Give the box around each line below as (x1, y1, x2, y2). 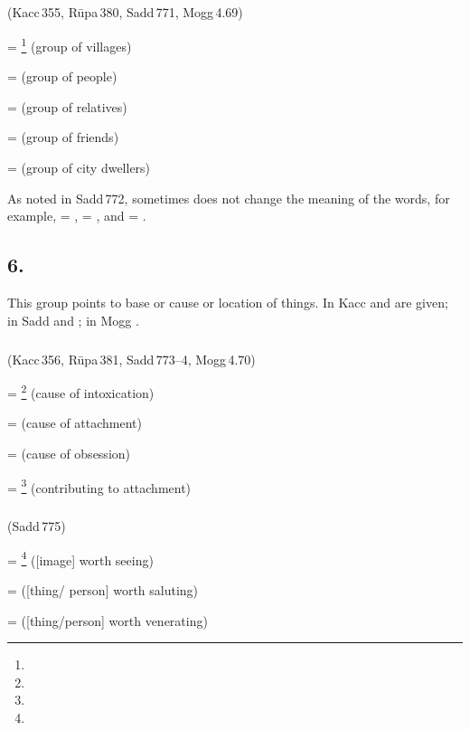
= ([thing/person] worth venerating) (7, 611, 208, 630)
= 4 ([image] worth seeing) (7, 547, 154, 569)
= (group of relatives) (7, 97, 127, 116)
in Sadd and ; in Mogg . (7, 310, 139, 329)
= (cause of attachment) (7, 413, 143, 432)
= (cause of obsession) (7, 443, 131, 462)
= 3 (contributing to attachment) (7, 475, 192, 497)
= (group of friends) (7, 128, 119, 147)
